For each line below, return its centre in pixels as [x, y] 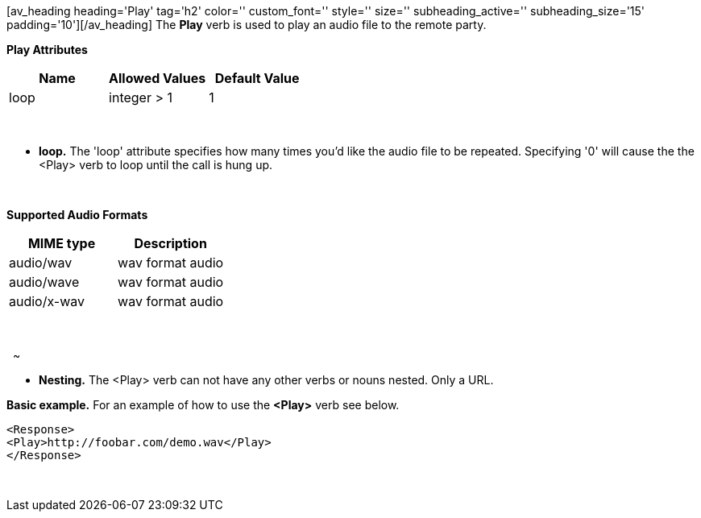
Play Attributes [47, 50]
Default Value [257, 78]
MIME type [62, 243]
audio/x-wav [47, 301]
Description [170, 243]
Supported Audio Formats [77, 215]
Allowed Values [158, 78]
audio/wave [44, 282]
